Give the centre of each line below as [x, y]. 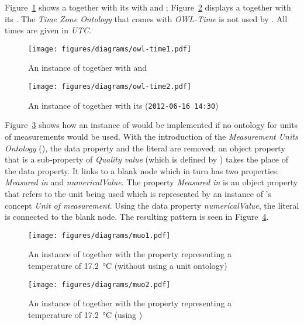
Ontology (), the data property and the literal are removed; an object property [145, 148]
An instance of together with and [88, 68]
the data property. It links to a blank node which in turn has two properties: [142, 170]
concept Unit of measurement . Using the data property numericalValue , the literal [152, 205]
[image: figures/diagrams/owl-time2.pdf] [110, 87]
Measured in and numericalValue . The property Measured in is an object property [151, 182]
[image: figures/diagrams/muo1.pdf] [99, 235]
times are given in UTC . [48, 30]
